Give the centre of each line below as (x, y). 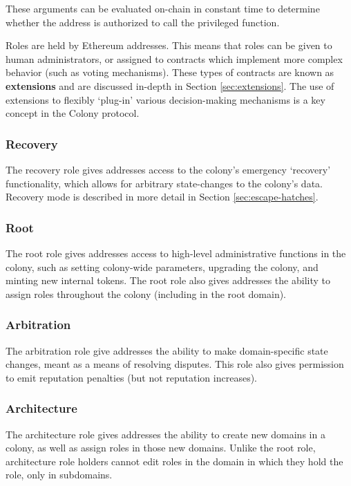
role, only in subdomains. (59, 475)
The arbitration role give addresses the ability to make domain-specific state (167, 350)
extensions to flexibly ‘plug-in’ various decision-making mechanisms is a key (165, 99)
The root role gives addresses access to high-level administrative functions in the (176, 253)
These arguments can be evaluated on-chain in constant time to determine (163, 8)
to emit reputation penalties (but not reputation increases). (131, 377)
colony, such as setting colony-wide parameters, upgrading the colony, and (162, 267)
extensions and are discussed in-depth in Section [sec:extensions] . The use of (170, 85)
